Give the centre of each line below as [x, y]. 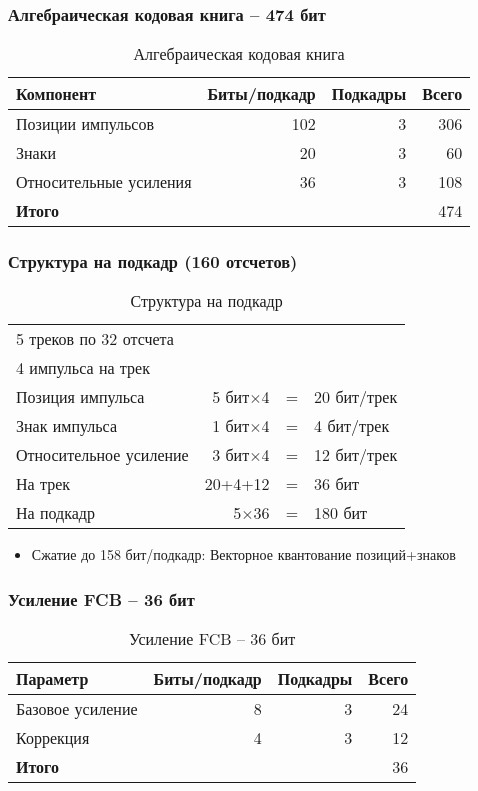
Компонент [56, 94]
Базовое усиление [77, 709]
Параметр [52, 679]
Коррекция [53, 738]
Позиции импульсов [85, 124]
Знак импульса [67, 426]
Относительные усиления [104, 182]
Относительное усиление [102, 455]
